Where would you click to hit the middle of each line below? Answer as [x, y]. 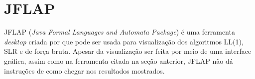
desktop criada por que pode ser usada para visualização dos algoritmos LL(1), [124, 41]
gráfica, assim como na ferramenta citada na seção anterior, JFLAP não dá [119, 60]
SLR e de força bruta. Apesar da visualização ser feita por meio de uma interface [128, 51]
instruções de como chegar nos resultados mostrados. [84, 70]
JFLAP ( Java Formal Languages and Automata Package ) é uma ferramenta [120, 32]
